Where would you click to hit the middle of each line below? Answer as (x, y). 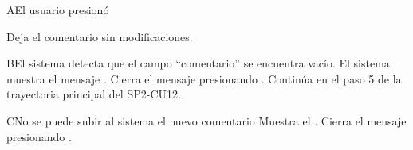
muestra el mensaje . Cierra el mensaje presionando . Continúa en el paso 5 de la (204, 78)
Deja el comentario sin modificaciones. (100, 36)
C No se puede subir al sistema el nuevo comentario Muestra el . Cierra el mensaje (206, 120)
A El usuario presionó (58, 10)
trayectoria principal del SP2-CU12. (94, 94)
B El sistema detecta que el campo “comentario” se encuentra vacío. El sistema (198, 63)
